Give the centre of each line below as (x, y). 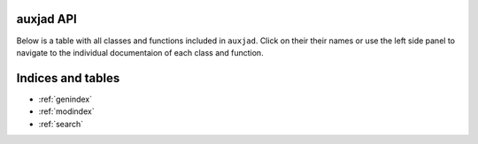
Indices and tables (68, 78)
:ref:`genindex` (66, 99)
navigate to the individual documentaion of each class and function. (140, 52)
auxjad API (46, 19)
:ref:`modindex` (66, 111)
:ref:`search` (61, 124)
